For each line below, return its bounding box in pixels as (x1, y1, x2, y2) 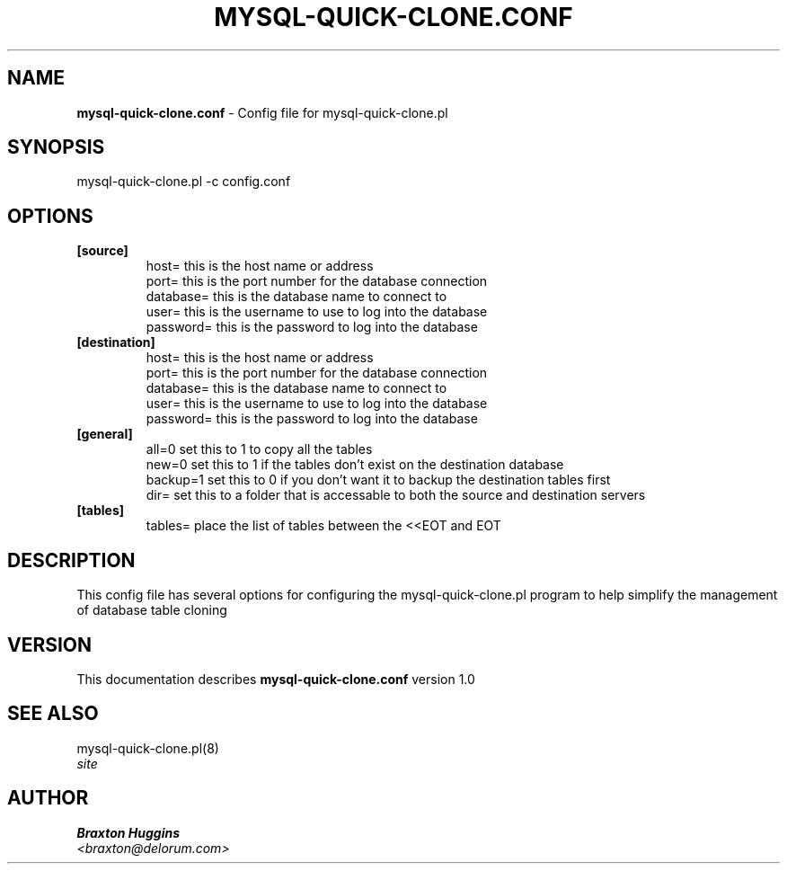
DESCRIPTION (7, 548, 136, 572)
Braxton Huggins (76, 824, 181, 840)
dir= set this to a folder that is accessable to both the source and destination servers (146, 487, 646, 503)
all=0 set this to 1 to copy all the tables (146, 441, 373, 458)
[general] (76, 426, 133, 442)
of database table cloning (76, 602, 227, 618)
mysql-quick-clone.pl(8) (76, 740, 219, 756)
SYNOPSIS (7, 136, 105, 159)
